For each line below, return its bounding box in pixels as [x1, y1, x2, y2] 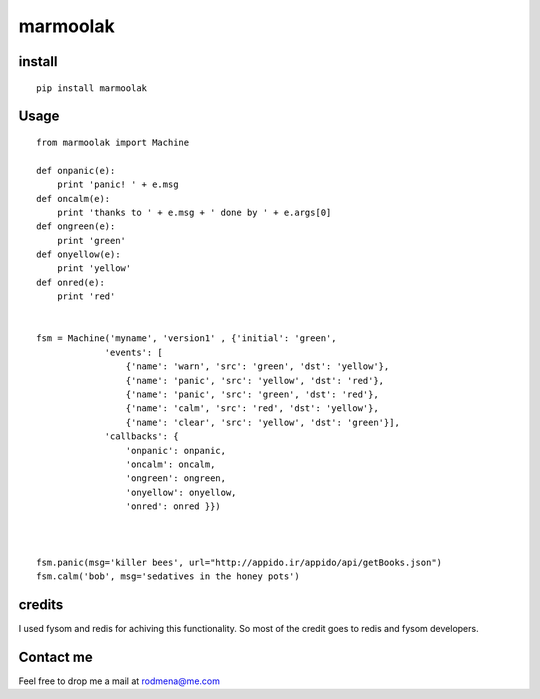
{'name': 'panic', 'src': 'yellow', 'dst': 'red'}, [125, 375, 385, 386]
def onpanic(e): [36, 165, 116, 176]
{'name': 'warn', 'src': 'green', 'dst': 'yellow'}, [125, 361, 390, 372]
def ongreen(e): [36, 221, 116, 232]
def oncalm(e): [36, 193, 111, 204]
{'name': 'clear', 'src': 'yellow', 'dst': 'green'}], [125, 416, 400, 428]
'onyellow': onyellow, [125, 486, 237, 498]
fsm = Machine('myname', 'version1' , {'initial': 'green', [36, 333, 337, 344]
